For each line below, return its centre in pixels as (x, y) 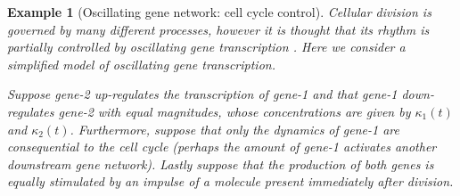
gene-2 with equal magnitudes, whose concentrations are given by (234, 111)
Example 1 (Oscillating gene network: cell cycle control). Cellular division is (219, 12)
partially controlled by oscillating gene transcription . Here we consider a (206, 47)
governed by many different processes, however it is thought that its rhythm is (218, 29)
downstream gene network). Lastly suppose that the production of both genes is (221, 163)
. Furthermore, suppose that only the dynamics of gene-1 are (234, 129)
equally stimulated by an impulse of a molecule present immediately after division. (230, 181)
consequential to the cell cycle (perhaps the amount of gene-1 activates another (222, 147)
